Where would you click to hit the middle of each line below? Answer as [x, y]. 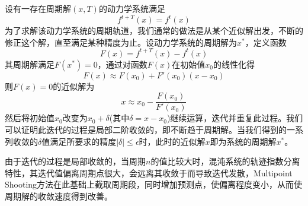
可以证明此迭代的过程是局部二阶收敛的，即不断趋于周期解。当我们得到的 [146, 130]
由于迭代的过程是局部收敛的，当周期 [75, 161]
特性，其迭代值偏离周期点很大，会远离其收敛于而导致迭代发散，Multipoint [149, 172]
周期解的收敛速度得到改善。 [59, 196]
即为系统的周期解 [243, 141]
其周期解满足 [30, 64]
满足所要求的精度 [83, 141]
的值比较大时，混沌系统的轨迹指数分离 [225, 161]
